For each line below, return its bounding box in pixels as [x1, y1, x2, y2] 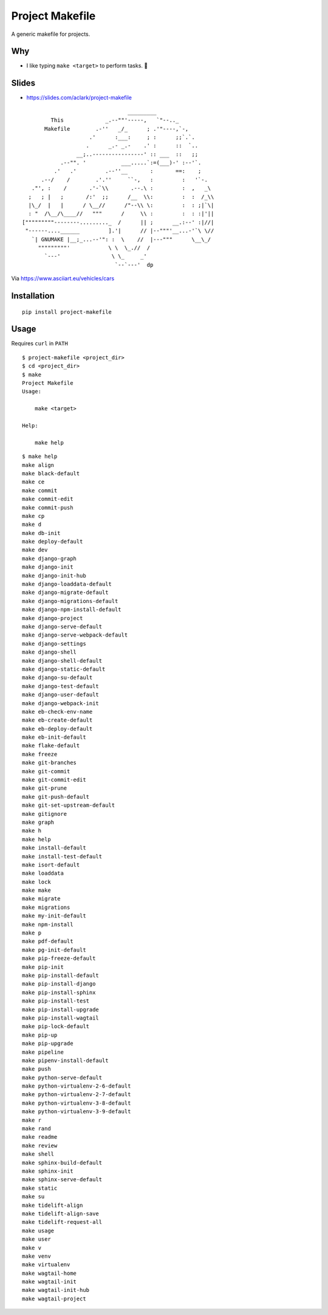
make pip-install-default [22, 972, 100, 979]
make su [22, 1193, 45, 1200]
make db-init [22, 530, 61, 536]
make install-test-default [22, 853, 103, 860]
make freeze [22, 751, 58, 758]
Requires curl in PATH [11, 340, 68, 347]
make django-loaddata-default [22, 581, 112, 588]
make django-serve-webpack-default [22, 632, 128, 638]
